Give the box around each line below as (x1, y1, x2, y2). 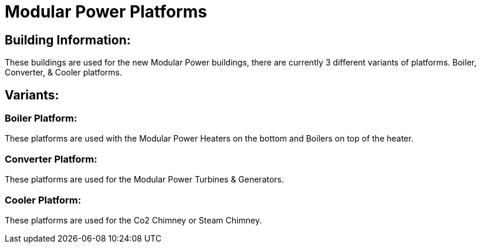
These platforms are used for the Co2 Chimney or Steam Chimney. (5, 215, 262, 225)
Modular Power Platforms (5, 2, 207, 22)
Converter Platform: (5, 153, 97, 165)
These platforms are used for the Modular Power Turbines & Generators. (5, 174, 284, 185)
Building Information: (5, 32, 131, 47)
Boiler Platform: (5, 112, 77, 125)
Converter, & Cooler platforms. (5, 67, 123, 78)
